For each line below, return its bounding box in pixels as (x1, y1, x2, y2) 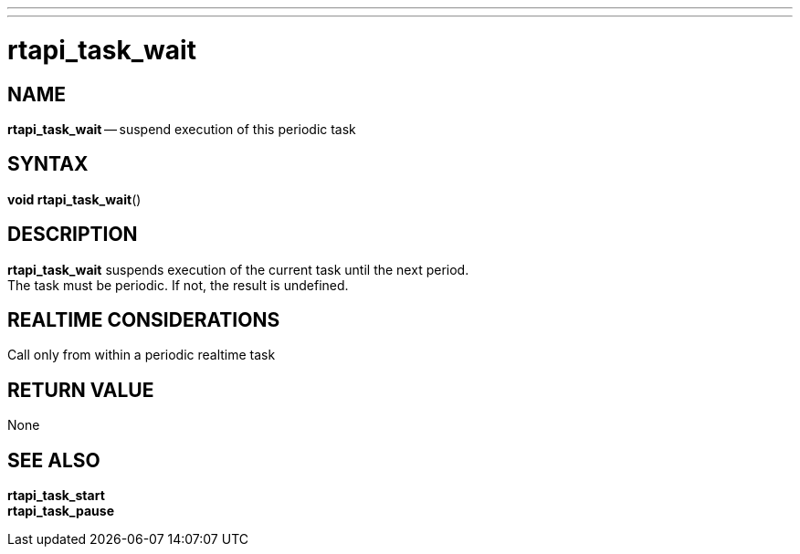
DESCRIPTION (7, 223, 138, 246)
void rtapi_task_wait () (7, 191, 142, 207)
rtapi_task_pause (7, 503, 114, 519)
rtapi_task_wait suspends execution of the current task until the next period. (7, 261, 469, 277)
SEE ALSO (7, 448, 100, 472)
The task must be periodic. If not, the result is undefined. (7, 277, 349, 293)
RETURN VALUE (7, 378, 154, 402)
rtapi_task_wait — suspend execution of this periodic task (7, 120, 356, 137)
